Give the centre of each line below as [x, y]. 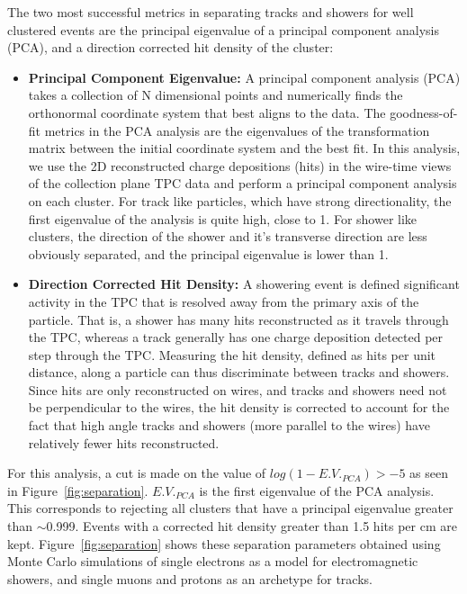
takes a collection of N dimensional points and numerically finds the [216, 95]
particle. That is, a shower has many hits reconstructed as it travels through [238, 319]
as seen [429, 473]
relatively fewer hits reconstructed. [124, 442]
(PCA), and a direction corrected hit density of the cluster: [171, 47]
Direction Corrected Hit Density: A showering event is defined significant [244, 284]
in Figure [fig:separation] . [78, 490]
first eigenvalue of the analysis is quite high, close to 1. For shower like [223, 218]
